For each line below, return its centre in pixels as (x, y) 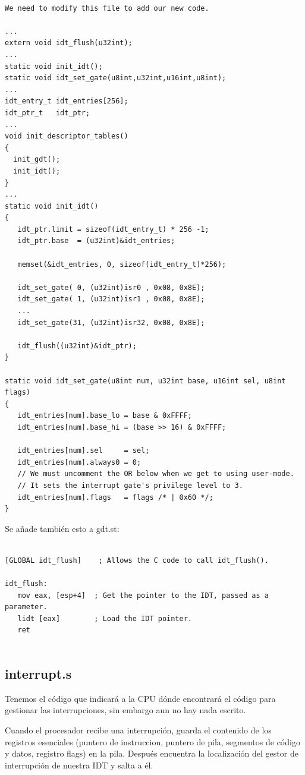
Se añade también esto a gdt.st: (62, 528)
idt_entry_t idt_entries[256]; (67, 101)
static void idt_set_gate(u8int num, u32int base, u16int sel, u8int (145, 381)
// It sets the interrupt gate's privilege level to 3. (130, 485)
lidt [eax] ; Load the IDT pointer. (105, 618)
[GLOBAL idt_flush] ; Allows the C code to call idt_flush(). (137, 560)
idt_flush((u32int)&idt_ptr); (77, 346)
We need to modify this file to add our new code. (107, 8)
